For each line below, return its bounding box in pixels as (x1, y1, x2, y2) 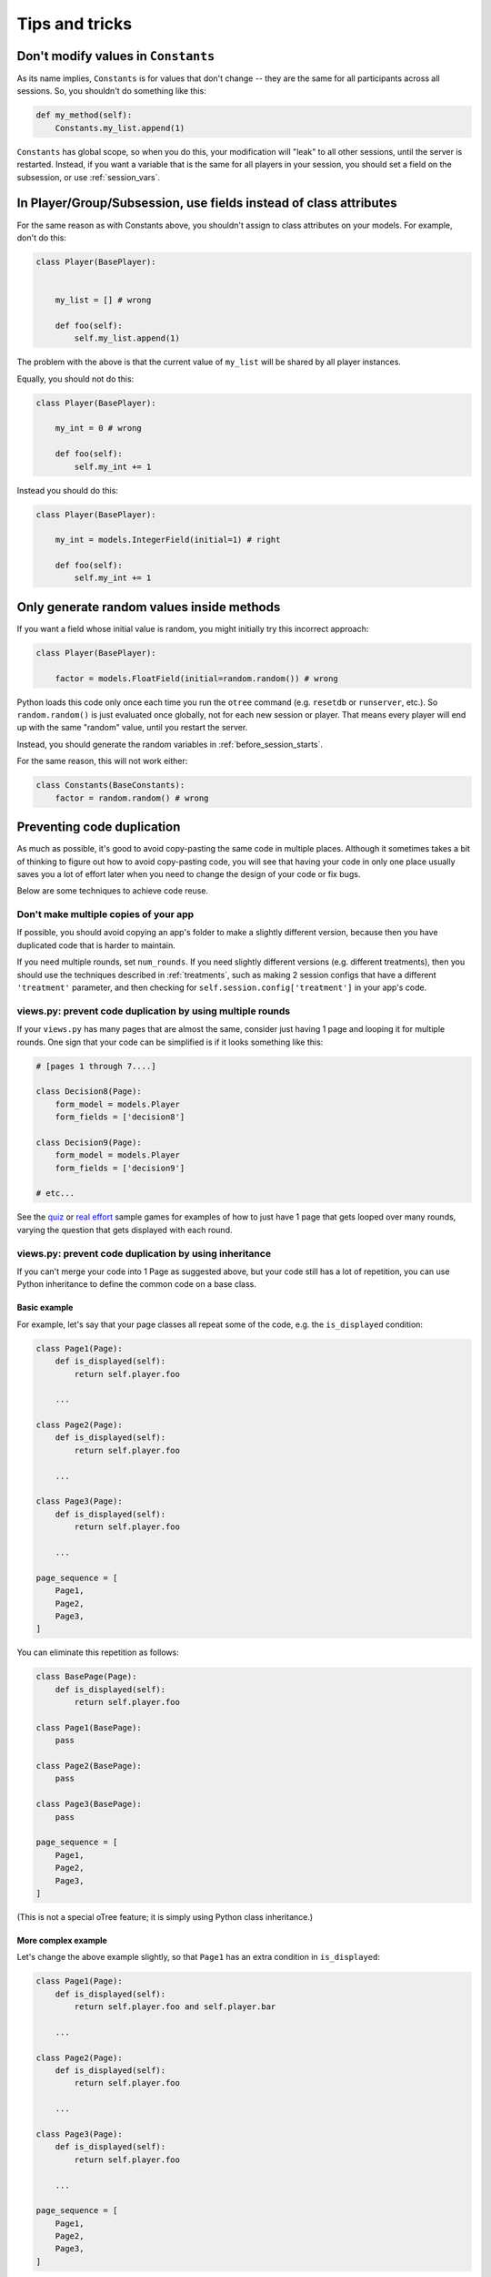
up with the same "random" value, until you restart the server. (16, 722, 248, 733)
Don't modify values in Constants (16, 48, 215, 64)
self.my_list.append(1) (74, 333, 181, 343)
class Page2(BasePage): (35, 1761, 143, 1772)
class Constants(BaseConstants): (35, 780, 185, 791)
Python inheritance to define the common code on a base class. (16, 1279, 256, 1290)
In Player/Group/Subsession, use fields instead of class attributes (16, 196, 397, 211)
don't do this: (16, 232, 67, 243)
